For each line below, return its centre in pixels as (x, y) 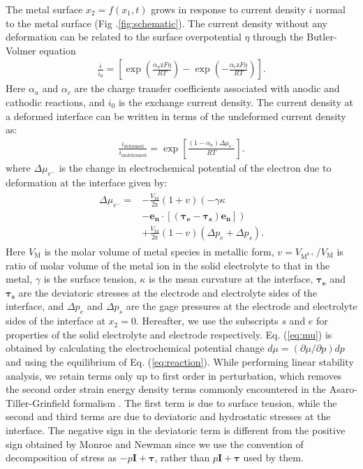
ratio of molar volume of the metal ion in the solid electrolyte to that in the (168, 265)
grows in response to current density (228, 9)
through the (278, 37)
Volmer (21, 50)
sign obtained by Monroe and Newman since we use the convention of (155, 444)
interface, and (35, 306)
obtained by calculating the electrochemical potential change (135, 348)
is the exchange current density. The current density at (236, 102)
